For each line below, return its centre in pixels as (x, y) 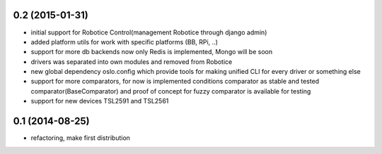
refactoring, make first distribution (81, 138)
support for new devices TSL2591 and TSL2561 (100, 101)
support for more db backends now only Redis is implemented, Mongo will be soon (151, 52)
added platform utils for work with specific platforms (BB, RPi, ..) (125, 41)
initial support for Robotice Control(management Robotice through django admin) (149, 32)
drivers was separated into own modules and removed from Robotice (132, 62)
